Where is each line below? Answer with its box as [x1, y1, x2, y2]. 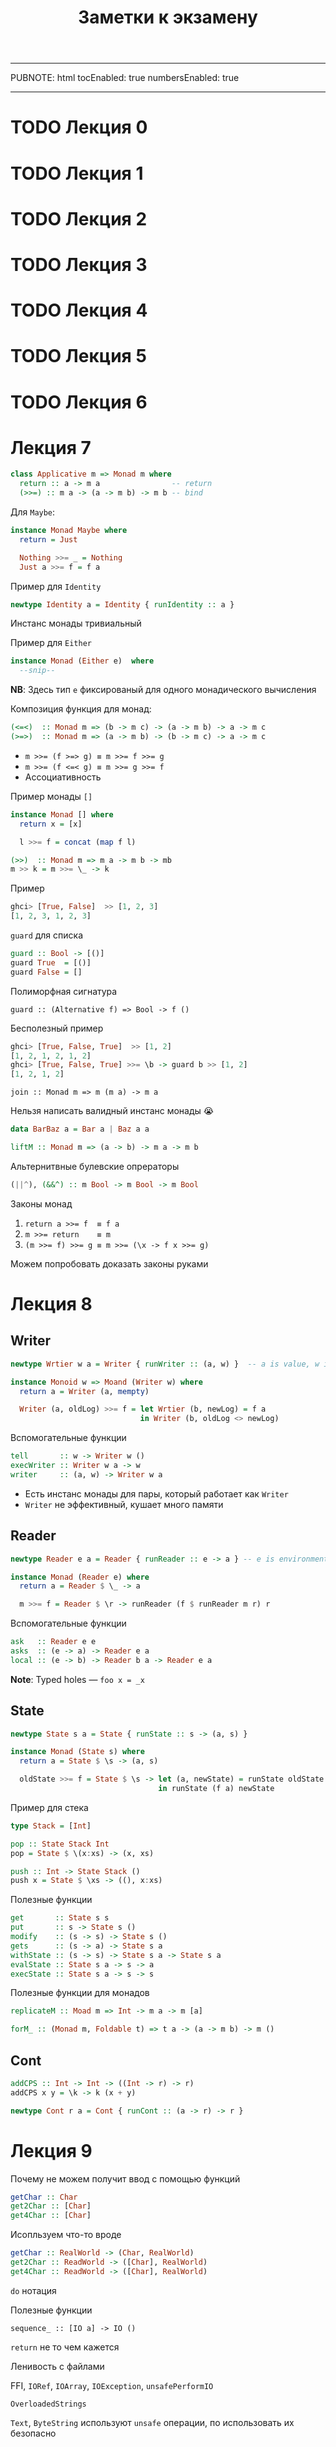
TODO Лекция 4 [10, 299, 148, 322]
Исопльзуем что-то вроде [10, 2229, 122, 2241]
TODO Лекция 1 [10, 162, 144, 185]
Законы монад [10, 1197, 73, 1210]
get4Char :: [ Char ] [10, 2211, 92, 2221]
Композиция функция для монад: [10, 703, 152, 715]
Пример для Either [10, 637, 92, 649]
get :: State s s [10, 1913, 110, 1923]
